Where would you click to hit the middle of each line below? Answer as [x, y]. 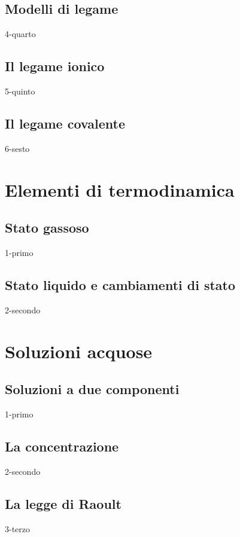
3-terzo [18, 528]
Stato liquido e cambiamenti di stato [120, 284]
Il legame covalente [65, 123]
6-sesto [17, 148]
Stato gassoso [47, 228]
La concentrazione [62, 446]
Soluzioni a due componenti [92, 389]
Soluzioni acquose [79, 351]
